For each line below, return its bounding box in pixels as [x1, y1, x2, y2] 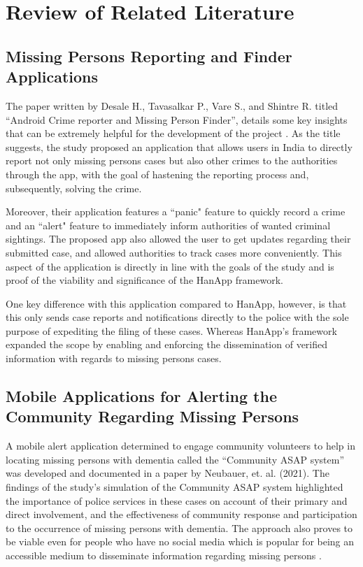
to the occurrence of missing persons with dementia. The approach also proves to [6, 520, 353, 535]
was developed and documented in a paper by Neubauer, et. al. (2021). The [6, 466, 329, 480]
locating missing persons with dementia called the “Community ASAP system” [6, 452, 345, 466]
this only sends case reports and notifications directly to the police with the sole [6, 310, 349, 324]
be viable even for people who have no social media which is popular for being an [6, 534, 355, 549]
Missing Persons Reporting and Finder [6, 45, 292, 66]
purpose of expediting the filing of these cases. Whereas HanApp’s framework [6, 323, 337, 338]
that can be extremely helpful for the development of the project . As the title [6, 126, 341, 141]
